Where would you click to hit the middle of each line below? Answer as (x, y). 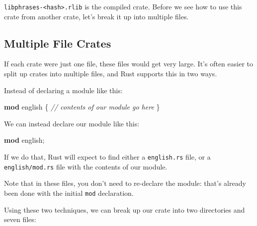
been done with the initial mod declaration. (69, 193)
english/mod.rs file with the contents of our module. (86, 166)
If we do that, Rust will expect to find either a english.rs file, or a (107, 157)
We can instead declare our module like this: (72, 123)
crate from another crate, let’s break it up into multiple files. (96, 16)
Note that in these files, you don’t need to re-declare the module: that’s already (125, 183)
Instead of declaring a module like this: (63, 90)
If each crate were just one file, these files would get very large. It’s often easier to (128, 64)
